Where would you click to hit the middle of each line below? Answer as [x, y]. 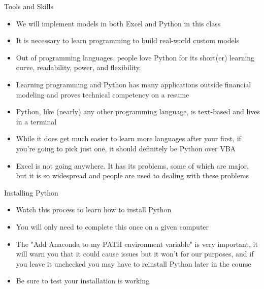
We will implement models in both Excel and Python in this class [118, 23]
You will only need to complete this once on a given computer [112, 226]
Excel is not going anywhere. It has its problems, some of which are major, [132, 165]
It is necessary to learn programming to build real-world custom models [128, 40]
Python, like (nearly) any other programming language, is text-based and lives [138, 111]
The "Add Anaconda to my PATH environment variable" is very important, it [137, 244]
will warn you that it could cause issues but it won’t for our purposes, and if [135, 254]
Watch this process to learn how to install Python [94, 210]
